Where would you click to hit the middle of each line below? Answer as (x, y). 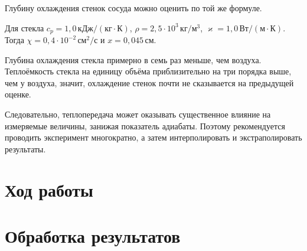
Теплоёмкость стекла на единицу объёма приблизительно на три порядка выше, (148, 71)
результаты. (25, 149)
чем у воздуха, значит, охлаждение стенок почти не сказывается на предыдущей (149, 82)
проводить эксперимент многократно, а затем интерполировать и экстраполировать (153, 137)
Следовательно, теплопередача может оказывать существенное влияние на (138, 114)
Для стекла (25, 27)
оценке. (18, 94)
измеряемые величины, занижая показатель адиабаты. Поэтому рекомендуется (145, 125)
